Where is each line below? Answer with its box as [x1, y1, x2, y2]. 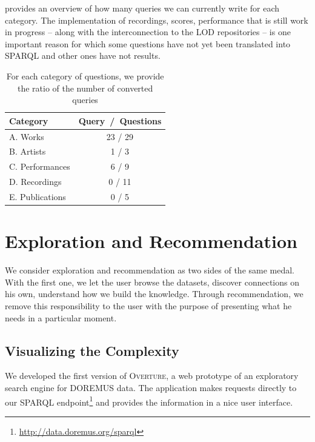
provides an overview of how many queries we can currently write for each [5, 2, 280, 14]
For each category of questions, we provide [6, 69, 164, 82]
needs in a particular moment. [5, 311, 117, 324]
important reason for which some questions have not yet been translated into [5, 37, 291, 50]
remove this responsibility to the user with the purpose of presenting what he [5, 299, 292, 312]
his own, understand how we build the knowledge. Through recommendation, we [5, 287, 303, 300]
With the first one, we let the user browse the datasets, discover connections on [5, 275, 299, 288]
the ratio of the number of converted [17, 81, 153, 94]
